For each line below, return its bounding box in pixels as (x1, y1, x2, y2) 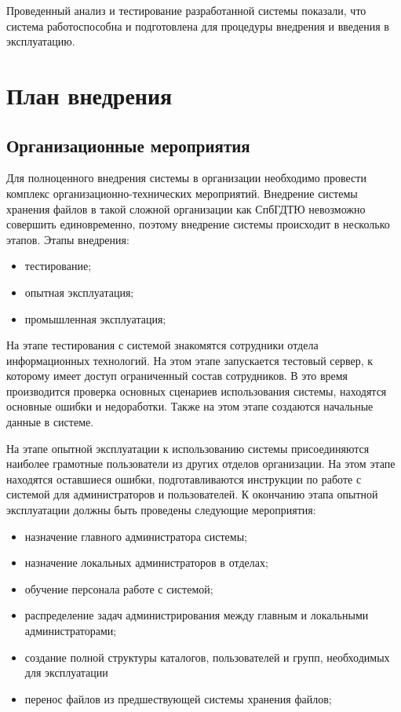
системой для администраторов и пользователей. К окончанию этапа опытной (6, 486, 378, 502)
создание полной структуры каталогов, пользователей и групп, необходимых (24, 648, 390, 665)
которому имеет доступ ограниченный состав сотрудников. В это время (6, 367, 348, 384)
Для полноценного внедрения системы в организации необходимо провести (6, 170, 366, 186)
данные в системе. (6, 414, 94, 430)
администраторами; (24, 623, 117, 639)
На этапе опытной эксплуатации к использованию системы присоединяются (6, 440, 370, 456)
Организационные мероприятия (6, 133, 250, 157)
